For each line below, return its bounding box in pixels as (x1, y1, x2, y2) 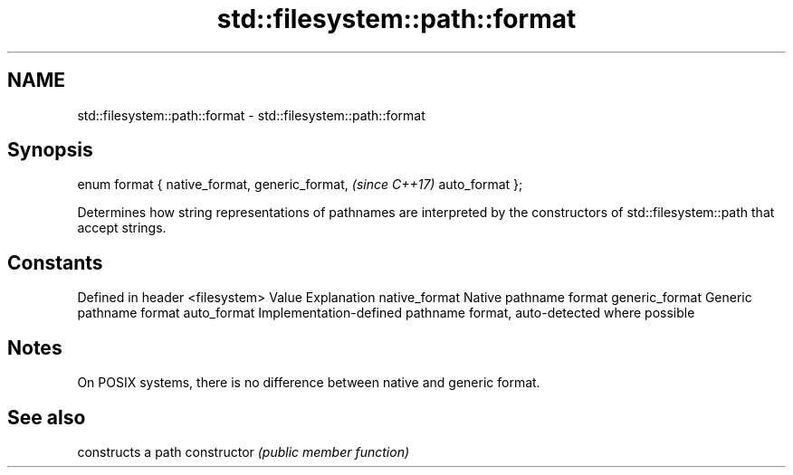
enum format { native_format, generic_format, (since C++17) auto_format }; (77, 176, 523, 193)
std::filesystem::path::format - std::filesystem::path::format (77, 107, 425, 123)
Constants (7, 251, 103, 274)
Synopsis (7, 138, 93, 162)
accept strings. (77, 220, 167, 236)
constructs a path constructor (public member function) (77, 443, 410, 460)
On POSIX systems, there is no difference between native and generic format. (77, 375, 540, 391)
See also (7, 405, 86, 429)
